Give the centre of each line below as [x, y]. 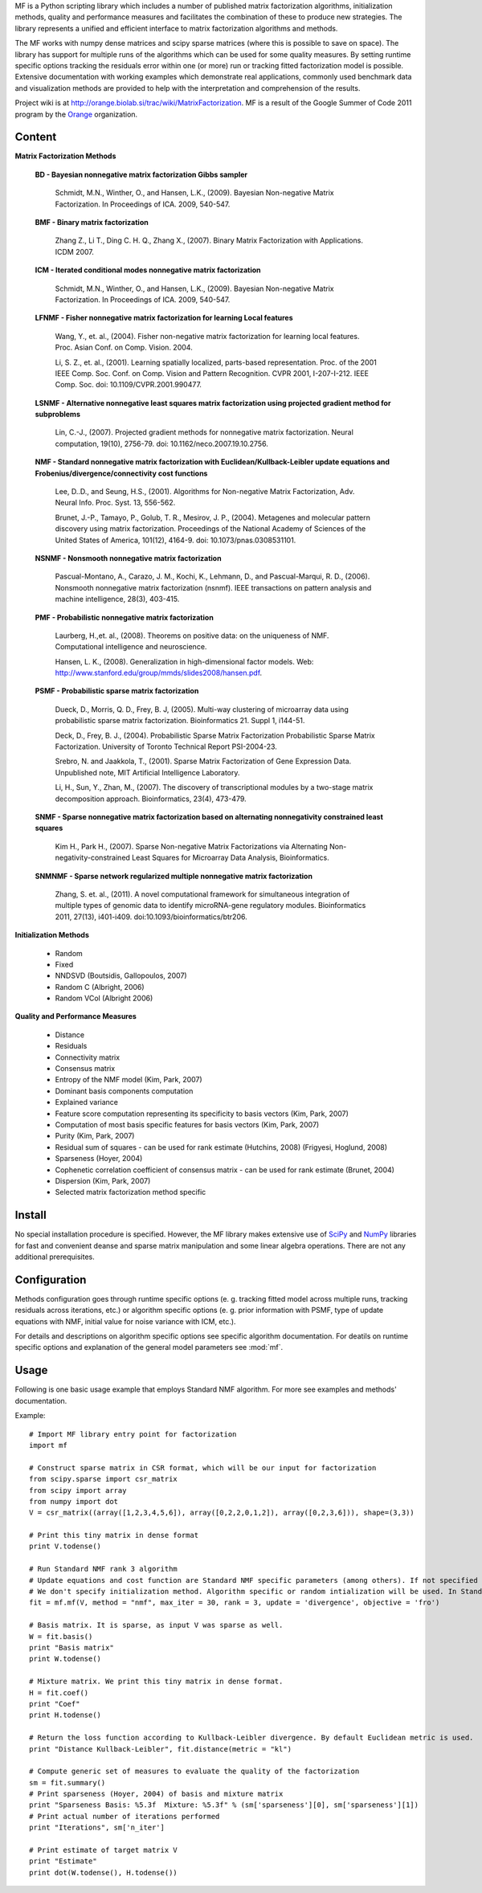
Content [36, 137]
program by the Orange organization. [76, 114]
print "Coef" [55, 1704]
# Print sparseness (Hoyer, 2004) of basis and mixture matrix [156, 1794]
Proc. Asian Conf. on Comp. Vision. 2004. [124, 348]
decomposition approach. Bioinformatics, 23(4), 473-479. [151, 799]
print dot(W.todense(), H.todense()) [104, 1873]
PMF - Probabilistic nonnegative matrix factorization [125, 617]
